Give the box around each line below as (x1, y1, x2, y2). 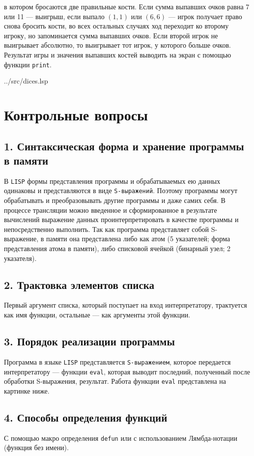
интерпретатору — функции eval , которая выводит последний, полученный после (4, 366, 250, 376)
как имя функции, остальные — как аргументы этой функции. (4, 310, 191, 320)
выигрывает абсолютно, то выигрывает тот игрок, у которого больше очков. (4, 40, 231, 50)
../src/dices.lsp (4, 76, 48, 86)
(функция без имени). (4, 442, 69, 453)
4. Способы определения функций (4, 409, 168, 425)
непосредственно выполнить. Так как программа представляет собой (4, 224, 209, 234)
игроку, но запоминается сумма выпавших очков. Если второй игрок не (4, 30, 218, 40)
